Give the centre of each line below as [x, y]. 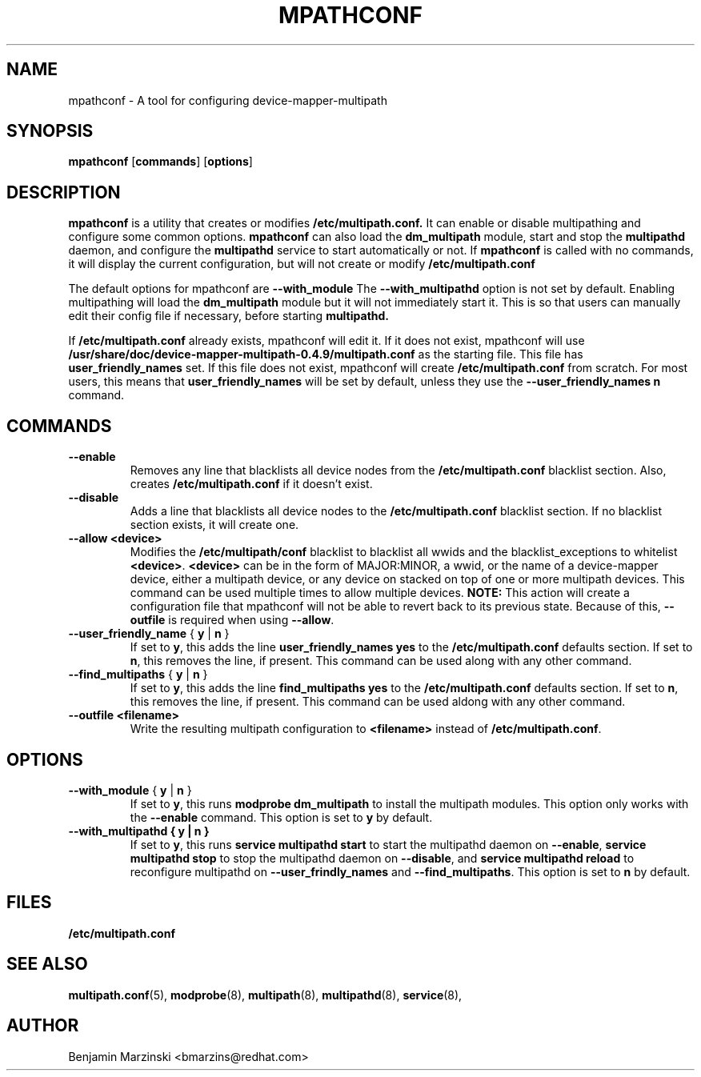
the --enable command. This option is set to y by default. [281, 817]
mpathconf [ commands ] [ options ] [160, 162]
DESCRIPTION [64, 192]
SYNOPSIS [50, 131]
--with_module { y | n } [130, 790]
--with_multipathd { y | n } [139, 831]
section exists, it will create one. [214, 525]
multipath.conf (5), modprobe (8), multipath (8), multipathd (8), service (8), [265, 995]
